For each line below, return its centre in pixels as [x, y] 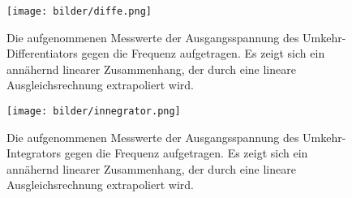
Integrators [34, 153]
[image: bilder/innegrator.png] [94, 112]
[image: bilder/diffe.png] [79, 11]
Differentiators [42, 53]
